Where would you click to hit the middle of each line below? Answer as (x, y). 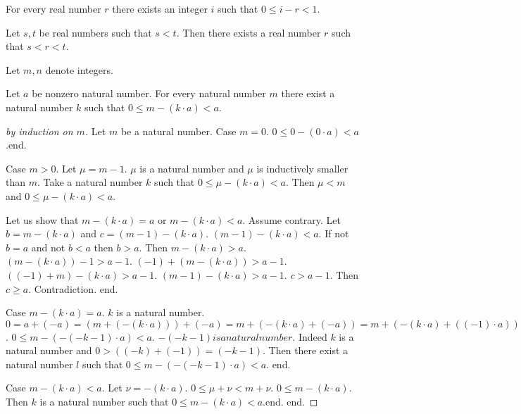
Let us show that (42, 219)
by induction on (39, 131)
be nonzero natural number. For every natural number (149, 93)
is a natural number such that (104, 402)
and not (48, 247)
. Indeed (310, 336)
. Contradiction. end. (73, 288)
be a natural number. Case (178, 131)
